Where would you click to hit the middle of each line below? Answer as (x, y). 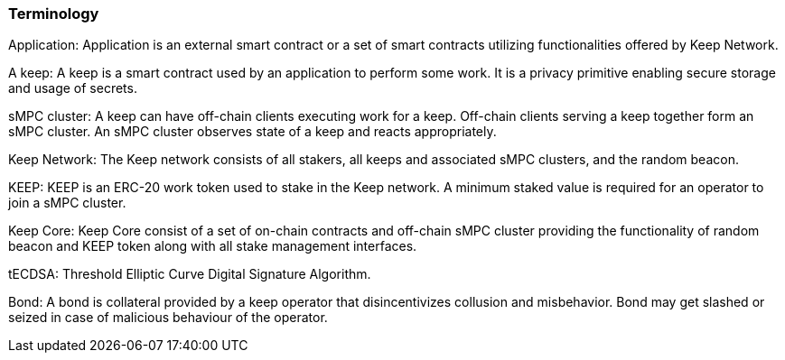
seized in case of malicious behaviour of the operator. (168, 318)
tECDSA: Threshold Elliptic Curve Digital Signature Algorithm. (190, 274)
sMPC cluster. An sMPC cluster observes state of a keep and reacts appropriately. (252, 132)
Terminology (54, 14)
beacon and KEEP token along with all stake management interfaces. (213, 246)
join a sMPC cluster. (67, 203)
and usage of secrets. (73, 88)
